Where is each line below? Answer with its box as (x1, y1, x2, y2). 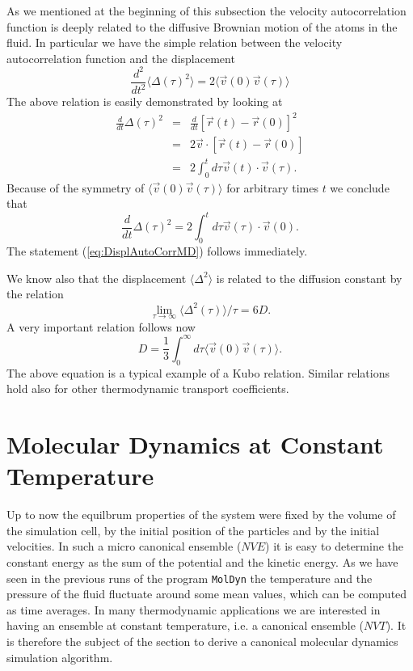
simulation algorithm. (6, 648, 113, 665)
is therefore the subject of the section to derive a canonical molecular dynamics (6, 632, 398, 649)
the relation (6, 285, 64, 302)
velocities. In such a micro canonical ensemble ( (6, 538, 242, 555)
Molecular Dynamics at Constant (6, 428, 384, 461)
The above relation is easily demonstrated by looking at (6, 93, 283, 110)
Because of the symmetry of (6, 179, 145, 196)
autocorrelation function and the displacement (6, 49, 235, 66)
